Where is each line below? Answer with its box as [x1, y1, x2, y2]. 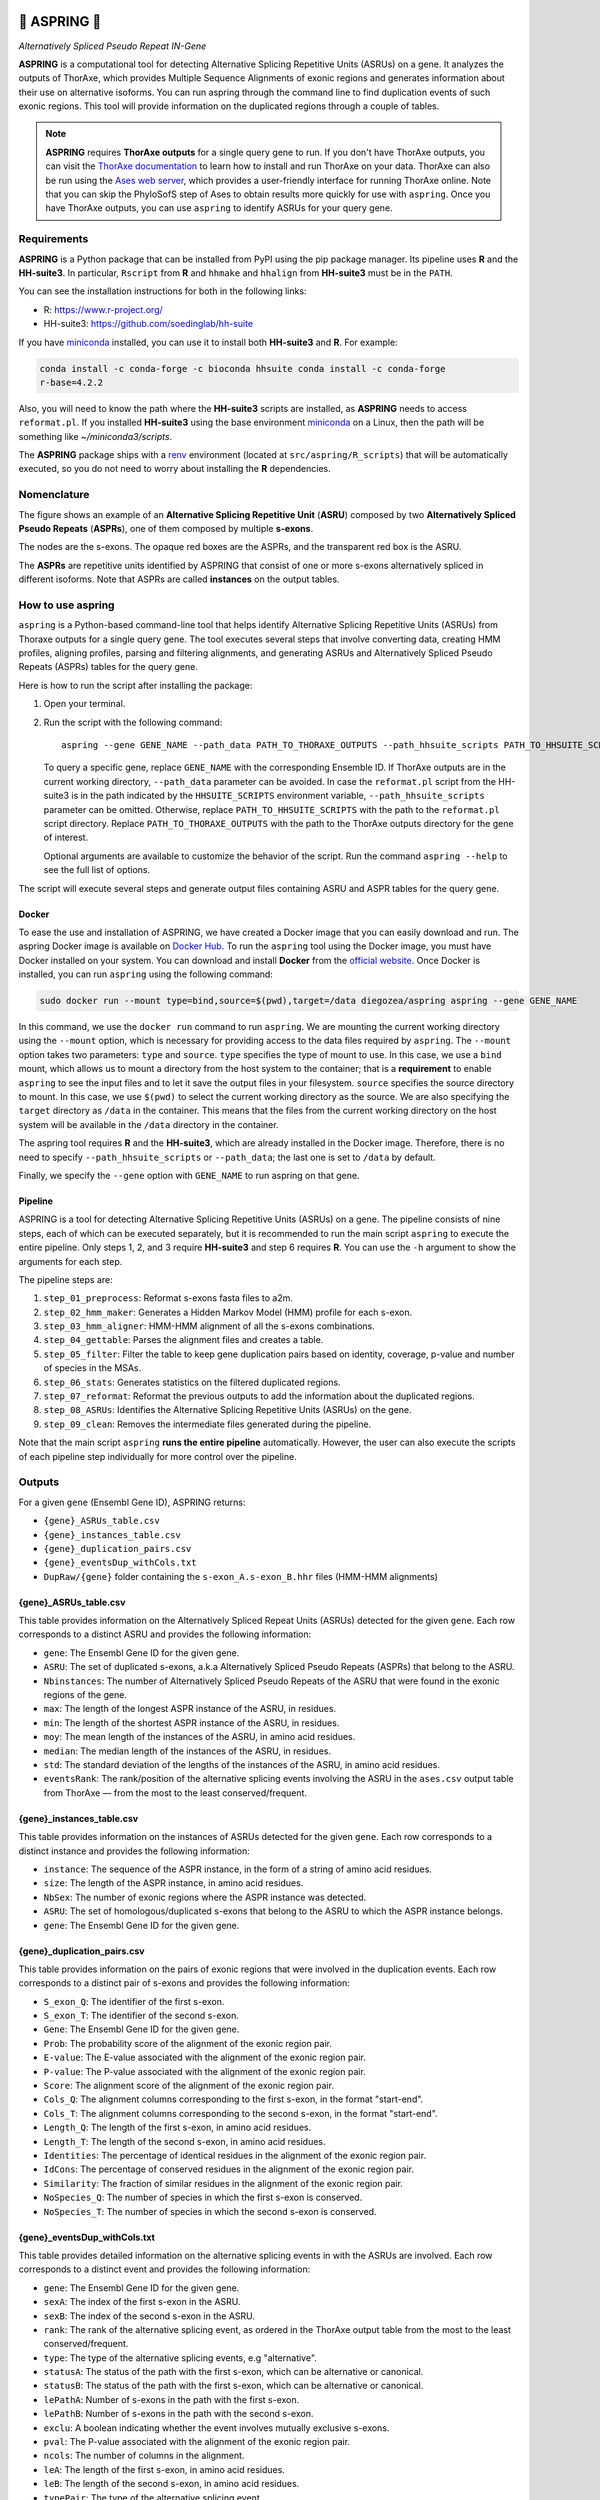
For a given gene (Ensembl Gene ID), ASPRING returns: [18, 1496, 246, 1508]
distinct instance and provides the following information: [18, 1845, 250, 1857]
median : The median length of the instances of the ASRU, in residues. [43, 1745, 332, 1757]
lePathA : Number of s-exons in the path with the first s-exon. [43, 2393, 300, 2405]
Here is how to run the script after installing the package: [18, 679, 253, 691]
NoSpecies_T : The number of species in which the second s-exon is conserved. [43, 2205, 377, 2217]
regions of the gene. [43, 1689, 127, 1701]
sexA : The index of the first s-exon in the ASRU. [43, 2296, 241, 2308]
